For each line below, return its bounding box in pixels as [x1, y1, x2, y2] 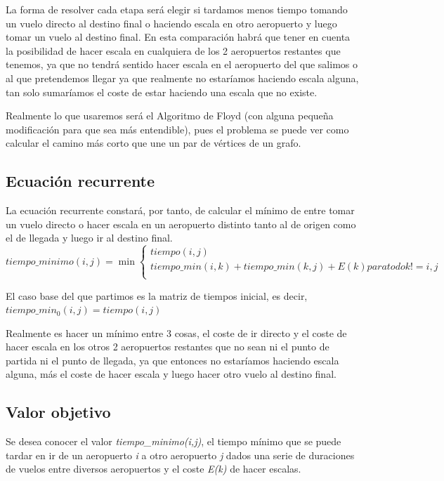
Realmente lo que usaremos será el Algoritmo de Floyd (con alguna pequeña [6, 108, 334, 123]
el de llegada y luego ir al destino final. [6, 230, 173, 245]
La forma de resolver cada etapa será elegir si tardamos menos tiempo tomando [6, 2, 348, 16]
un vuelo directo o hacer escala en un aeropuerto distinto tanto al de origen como [6, 216, 356, 231]
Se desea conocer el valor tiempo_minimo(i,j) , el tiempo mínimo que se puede [6, 434, 341, 449]
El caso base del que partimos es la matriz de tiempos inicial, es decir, [6, 288, 308, 303]
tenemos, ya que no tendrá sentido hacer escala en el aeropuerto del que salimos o [6, 57, 358, 72]
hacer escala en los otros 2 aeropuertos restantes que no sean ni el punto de [6, 339, 329, 354]
